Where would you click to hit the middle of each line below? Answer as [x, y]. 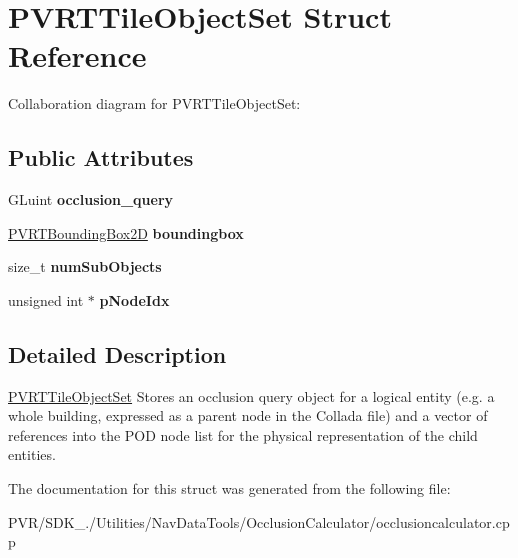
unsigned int [46, 299]
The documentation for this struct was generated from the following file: [229, 488]
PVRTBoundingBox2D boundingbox [126, 232]
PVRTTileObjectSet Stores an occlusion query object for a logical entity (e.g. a [251, 395]
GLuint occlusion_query [91, 199]
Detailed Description [117, 353]
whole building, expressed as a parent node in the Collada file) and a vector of [248, 415]
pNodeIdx [134, 299]
